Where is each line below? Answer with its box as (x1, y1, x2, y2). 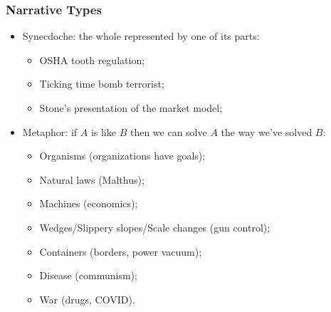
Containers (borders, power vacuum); (39, 244, 202, 259)
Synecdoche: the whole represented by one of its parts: (22, 28, 260, 43)
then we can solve (130, 124, 207, 139)
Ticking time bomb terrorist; (39, 76, 164, 91)
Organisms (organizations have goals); (39, 148, 206, 163)
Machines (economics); (39, 196, 138, 211)
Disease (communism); (39, 268, 137, 283)
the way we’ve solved (221, 124, 312, 139)
